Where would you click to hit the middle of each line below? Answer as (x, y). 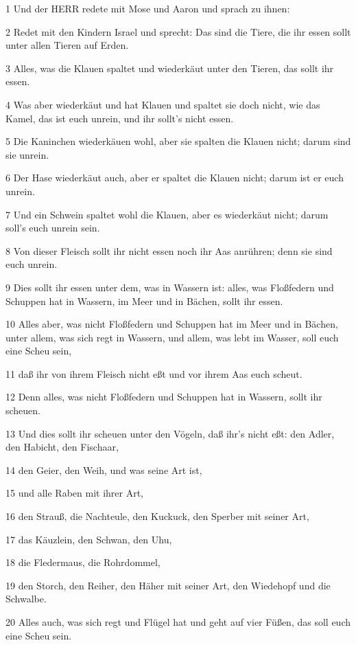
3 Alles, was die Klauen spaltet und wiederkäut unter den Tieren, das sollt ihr (170, 68)
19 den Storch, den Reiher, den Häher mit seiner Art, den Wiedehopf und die (168, 585)
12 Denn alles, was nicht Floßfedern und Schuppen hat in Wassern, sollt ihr (164, 397)
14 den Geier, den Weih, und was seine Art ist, (104, 469)
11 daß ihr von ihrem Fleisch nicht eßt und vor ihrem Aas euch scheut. (154, 373)
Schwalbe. (26, 599)
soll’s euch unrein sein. (53, 228)
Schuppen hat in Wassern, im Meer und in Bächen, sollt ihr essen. (144, 301)
